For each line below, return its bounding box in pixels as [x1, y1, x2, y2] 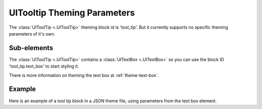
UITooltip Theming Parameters [9, 7, 135, 18]
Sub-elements [9, 44, 53, 52]
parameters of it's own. [9, 31, 56, 36]
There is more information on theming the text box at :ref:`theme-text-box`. [9, 72, 159, 78]
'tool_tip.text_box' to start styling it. [9, 63, 80, 69]
